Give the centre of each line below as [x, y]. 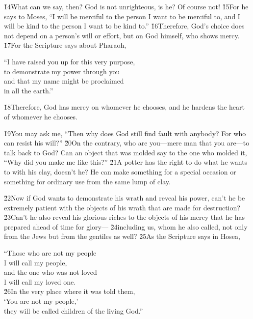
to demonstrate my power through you [62, 71]
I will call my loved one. [40, 281]
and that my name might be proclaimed [64, 81]
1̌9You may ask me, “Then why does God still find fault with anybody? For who [125, 133]
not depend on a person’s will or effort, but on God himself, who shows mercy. [122, 35]
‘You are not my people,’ [41, 301]
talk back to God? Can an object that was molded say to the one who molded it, [126, 152]
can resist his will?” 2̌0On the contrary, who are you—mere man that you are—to [127, 143]
